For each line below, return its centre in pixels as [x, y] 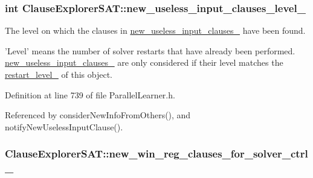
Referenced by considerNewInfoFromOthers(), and [98, 115]
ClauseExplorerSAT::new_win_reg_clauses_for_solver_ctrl [156, 154]
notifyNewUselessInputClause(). [64, 126]
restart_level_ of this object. [59, 74]
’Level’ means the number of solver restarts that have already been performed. [150, 50]
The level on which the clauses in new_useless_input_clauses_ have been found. [155, 30]
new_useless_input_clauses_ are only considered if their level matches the [144, 62]
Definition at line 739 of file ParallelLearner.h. [90, 94]
